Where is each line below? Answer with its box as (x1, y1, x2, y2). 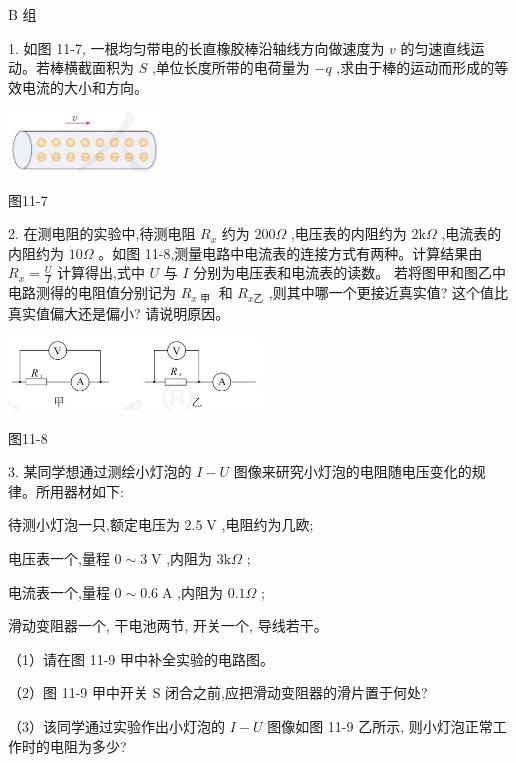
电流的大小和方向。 (21, 76, 148, 97)
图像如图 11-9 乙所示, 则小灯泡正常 (267, 715, 493, 736)
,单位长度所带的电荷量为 (151, 57, 310, 78)
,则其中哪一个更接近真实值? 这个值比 (268, 282, 508, 303)
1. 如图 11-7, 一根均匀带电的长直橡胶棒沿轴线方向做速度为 (8, 37, 385, 58)
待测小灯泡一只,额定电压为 (8, 514, 180, 535)
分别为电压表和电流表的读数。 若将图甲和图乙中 (193, 262, 506, 283)
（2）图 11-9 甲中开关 (8, 682, 148, 703)
